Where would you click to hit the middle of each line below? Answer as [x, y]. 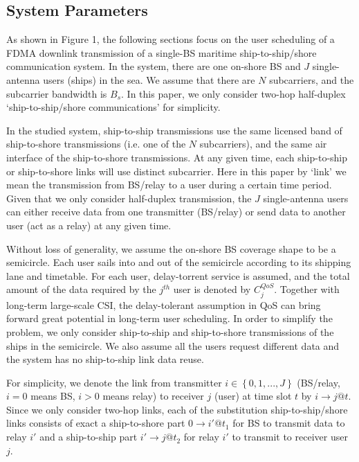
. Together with [307, 289]
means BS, [53, 396]
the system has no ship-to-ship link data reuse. [105, 359]
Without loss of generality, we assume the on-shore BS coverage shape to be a [171, 248]
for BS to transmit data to [289, 423]
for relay [201, 437]
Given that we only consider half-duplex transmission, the [129, 198]
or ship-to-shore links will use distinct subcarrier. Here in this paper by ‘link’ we [176, 171]
